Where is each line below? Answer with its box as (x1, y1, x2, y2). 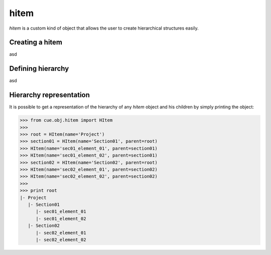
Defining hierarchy (9, 64, 69, 73)
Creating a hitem (9, 38, 63, 47)
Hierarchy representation (9, 91, 90, 99)
